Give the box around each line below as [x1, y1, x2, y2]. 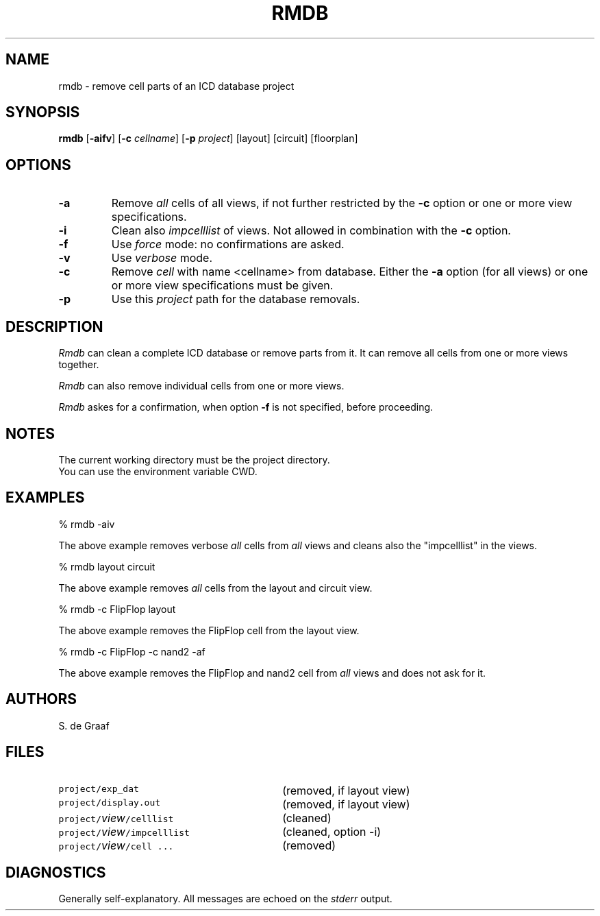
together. [58, 359, 99, 371]
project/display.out [58, 797, 161, 808]
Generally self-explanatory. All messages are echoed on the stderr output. [58, 893, 392, 905]
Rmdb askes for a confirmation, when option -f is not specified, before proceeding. [58, 401, 434, 413]
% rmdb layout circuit [58, 560, 155, 572]
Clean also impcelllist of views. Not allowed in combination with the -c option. [111, 224, 511, 238]
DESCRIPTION [5, 317, 103, 335]
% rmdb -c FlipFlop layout [58, 603, 176, 615]
